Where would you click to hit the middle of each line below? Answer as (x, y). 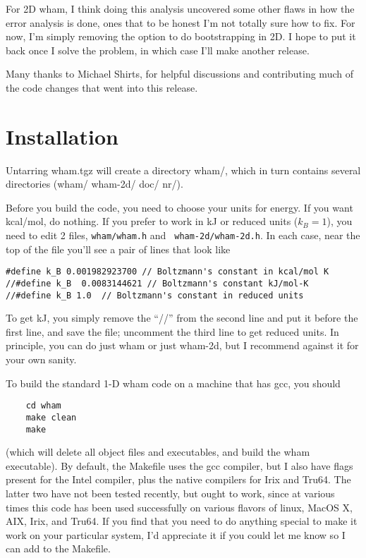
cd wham (43, 406)
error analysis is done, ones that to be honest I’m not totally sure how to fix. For (181, 22)
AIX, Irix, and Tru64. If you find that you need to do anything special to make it (182, 521)
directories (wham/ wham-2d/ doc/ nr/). (94, 184)
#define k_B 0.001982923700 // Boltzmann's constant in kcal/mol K (167, 272)
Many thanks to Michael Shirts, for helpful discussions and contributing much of (179, 74)
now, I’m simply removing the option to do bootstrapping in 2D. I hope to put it (181, 36)
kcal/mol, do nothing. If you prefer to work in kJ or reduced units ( (152, 221)
